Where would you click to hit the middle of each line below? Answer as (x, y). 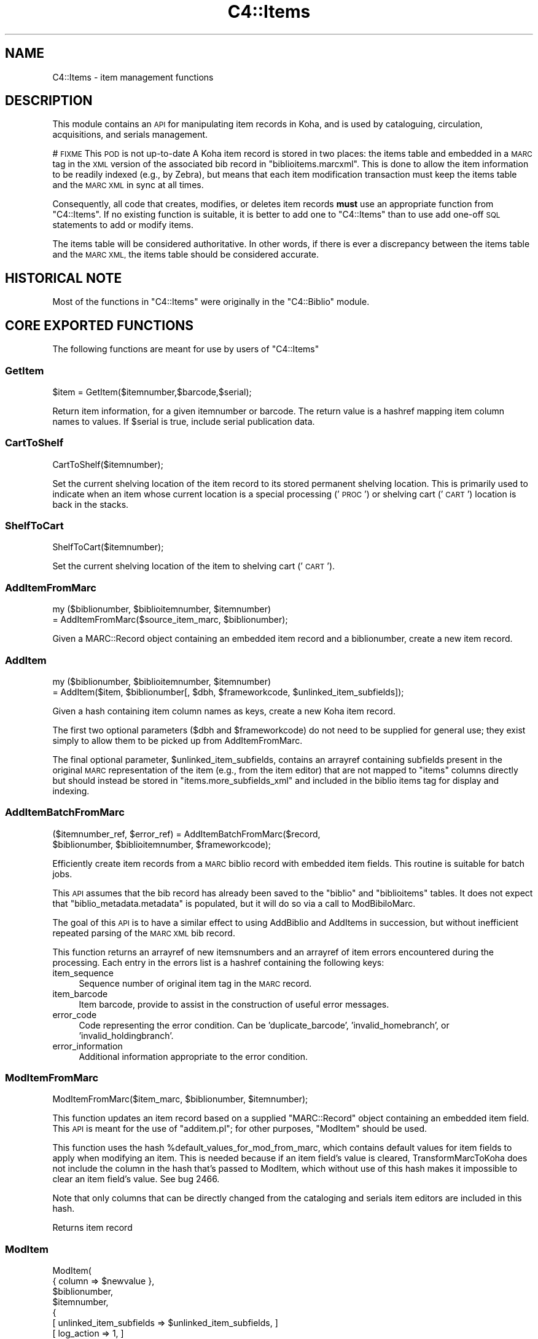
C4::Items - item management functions (133, 77)
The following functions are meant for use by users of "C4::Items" (186, 349)
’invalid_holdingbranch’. (126, 1035)
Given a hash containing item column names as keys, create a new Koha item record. (224, 711)
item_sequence (83, 973)
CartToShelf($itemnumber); (108, 464)
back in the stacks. (91, 504)
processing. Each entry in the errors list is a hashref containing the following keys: (218, 962)
